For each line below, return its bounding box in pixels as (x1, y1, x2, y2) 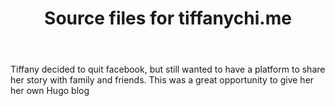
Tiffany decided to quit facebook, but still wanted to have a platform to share (10, 63, 326, 76)
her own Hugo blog (10, 85, 90, 97)
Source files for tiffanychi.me (44, 7, 292, 30)
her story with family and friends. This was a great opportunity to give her (10, 74, 315, 86)
